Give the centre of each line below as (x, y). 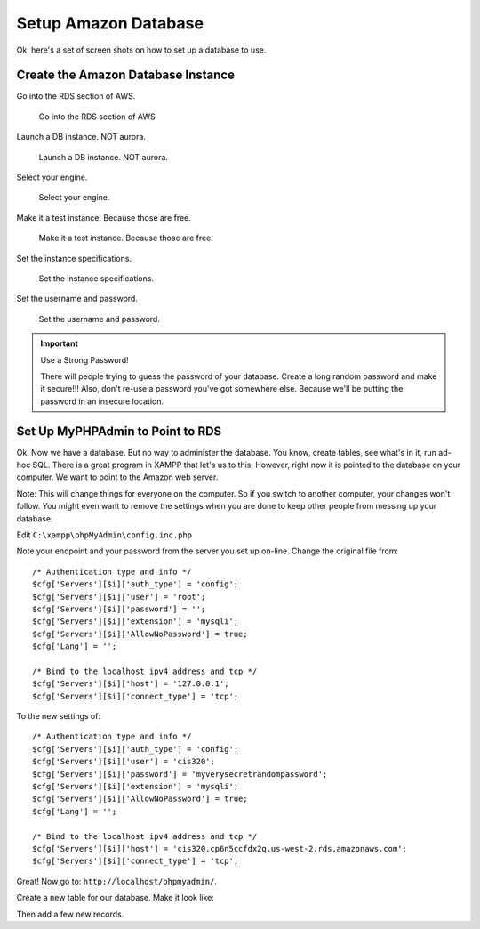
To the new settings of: (59, 716)
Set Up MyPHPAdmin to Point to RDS (119, 431)
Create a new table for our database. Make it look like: (116, 898)
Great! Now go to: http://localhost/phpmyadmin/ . (117, 881)
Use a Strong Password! (84, 359)
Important (60, 343)
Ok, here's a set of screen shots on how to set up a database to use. (141, 50)
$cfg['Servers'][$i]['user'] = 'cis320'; (124, 762)
